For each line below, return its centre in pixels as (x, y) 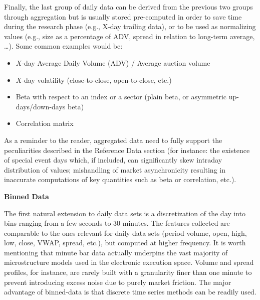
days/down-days (41, 106)
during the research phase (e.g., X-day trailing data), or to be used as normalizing (130, 26)
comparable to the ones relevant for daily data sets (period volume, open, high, (125, 233)
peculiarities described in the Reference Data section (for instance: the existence (127, 150)
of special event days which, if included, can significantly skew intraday (113, 160)
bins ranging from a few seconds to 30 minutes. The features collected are (117, 223)
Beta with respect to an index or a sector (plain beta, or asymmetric (121, 97)
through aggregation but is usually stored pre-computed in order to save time (123, 16)
